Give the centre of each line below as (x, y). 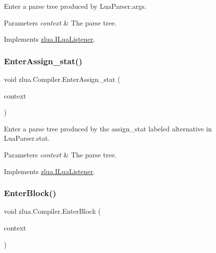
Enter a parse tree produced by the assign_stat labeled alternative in (108, 128)
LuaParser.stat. (27, 138)
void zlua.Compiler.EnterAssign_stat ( (62, 79)
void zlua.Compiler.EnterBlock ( (52, 211)
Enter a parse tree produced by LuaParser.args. (75, 6)
